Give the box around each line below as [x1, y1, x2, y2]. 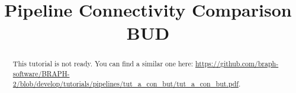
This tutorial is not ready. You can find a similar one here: [12, 59, 194, 69]
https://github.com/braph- [195, 59, 279, 69]
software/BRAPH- [12, 69, 70, 79]
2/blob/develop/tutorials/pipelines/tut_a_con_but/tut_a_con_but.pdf [12, 78, 239, 88]
